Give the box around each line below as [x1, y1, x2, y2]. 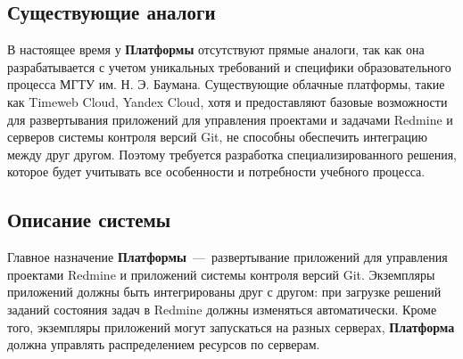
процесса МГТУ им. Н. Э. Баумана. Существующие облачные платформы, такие [7, 75, 445, 94]
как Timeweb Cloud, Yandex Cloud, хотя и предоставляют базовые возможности [7, 92, 448, 110]
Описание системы [7, 206, 171, 233]
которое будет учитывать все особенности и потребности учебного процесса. [7, 162, 426, 181]
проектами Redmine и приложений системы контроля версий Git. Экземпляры [7, 265, 435, 283]
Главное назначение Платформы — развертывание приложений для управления [7, 248, 448, 266]
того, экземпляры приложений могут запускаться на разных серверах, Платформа [7, 317, 455, 336]
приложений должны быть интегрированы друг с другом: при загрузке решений [7, 282, 442, 301]
